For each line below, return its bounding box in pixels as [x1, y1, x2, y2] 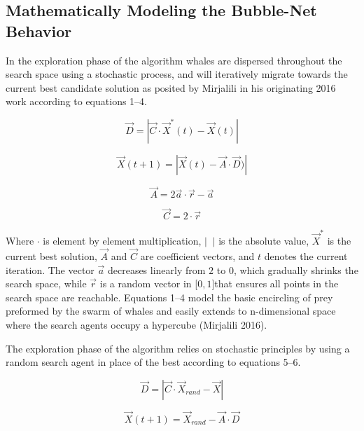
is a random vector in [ [99, 276, 198, 291]
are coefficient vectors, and [140, 248, 255, 263]
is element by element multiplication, [43, 233, 202, 248]
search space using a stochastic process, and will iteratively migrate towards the [6, 67, 348, 81]
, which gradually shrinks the [233, 262, 358, 277]
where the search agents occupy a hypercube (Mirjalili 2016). [6, 317, 267, 331]
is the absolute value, [218, 233, 309, 248]
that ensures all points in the [214, 276, 339, 291]
